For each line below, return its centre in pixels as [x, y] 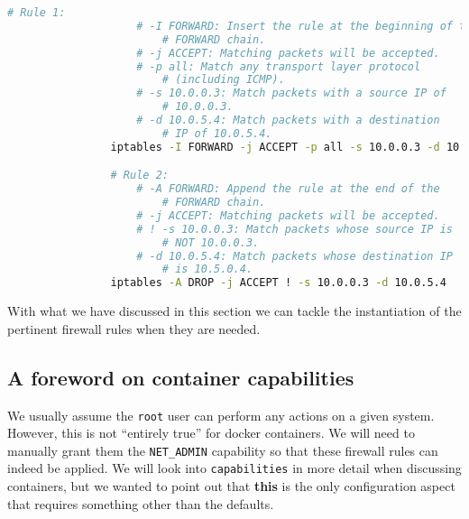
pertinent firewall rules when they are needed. [134, 328]
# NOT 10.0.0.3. [211, 242]
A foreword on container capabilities [181, 377]
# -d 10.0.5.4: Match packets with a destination [288, 120]
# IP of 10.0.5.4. [217, 133]
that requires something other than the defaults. [141, 503]
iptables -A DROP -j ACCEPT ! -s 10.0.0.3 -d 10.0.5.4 [278, 283]
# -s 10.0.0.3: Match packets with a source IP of [291, 93]
